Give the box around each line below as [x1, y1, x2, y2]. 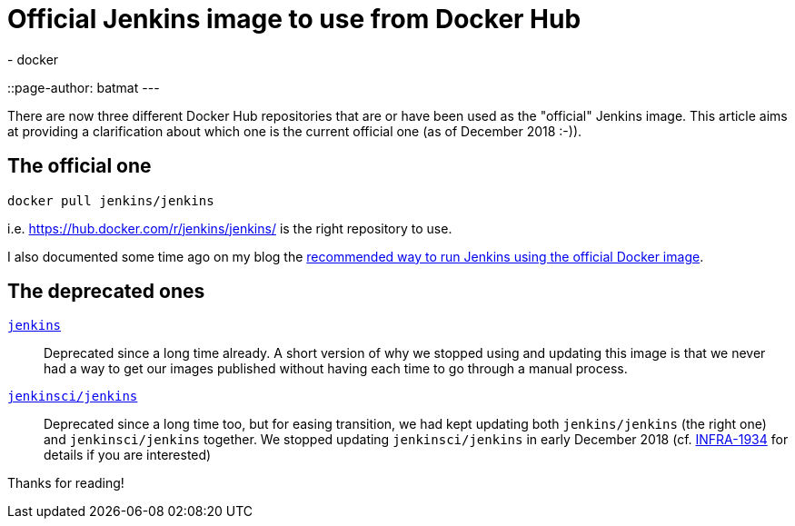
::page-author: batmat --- [7, 79, 160, 95]
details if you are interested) [44, 447, 212, 463]
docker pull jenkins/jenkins [7, 193, 214, 208]
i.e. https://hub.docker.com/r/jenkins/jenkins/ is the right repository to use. [7, 220, 452, 236]
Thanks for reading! [7, 475, 124, 491]
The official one [7, 154, 152, 178]
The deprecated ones [7, 280, 205, 303]
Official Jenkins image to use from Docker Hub [7, 4, 581, 35]
